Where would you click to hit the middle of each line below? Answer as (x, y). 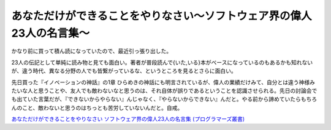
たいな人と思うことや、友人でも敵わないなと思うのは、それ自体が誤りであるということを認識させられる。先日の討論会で (164, 90)
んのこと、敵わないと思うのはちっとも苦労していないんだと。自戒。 (97, 107)
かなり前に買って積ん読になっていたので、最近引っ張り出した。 (92, 51)
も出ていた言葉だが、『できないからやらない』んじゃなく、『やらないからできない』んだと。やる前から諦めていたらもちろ (164, 99)
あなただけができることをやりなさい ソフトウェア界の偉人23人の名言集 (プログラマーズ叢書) (128, 119)
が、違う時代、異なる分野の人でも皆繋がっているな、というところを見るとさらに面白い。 (124, 71)
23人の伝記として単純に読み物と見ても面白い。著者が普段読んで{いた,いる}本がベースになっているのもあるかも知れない (162, 62)
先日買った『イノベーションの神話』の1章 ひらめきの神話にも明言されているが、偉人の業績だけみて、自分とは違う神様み (163, 82)
